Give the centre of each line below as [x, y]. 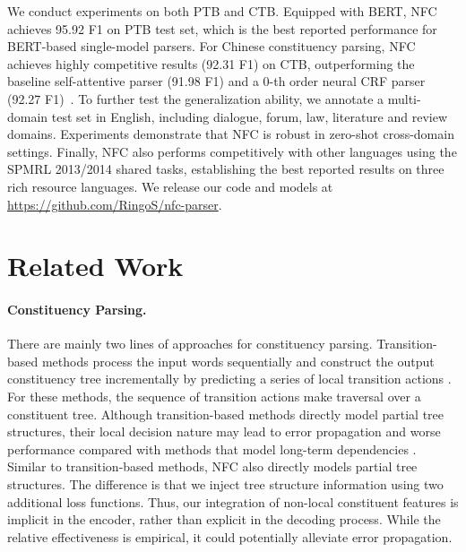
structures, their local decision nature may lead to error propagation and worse [224, 431]
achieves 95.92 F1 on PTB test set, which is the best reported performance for [222, 28]
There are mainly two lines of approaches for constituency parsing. [190, 344]
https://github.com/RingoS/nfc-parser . [115, 204]
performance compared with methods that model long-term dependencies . [212, 448]
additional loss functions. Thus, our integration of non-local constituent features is [233, 501]
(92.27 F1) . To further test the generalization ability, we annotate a [196, 98]
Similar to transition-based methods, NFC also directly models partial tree [212, 466]
